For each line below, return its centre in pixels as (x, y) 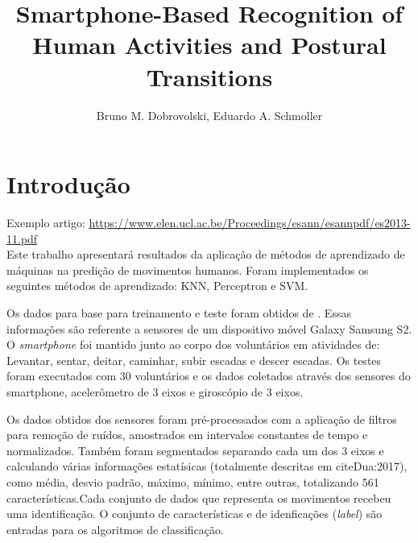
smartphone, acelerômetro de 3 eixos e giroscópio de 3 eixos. (155, 391)
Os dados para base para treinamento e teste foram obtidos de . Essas (179, 313)
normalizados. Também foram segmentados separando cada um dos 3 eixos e (195, 450)
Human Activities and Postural (209, 45)
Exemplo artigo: (46, 223)
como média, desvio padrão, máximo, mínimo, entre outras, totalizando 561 (193, 481)
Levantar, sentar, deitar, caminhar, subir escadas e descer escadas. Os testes (194, 360)
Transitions (209, 76)
